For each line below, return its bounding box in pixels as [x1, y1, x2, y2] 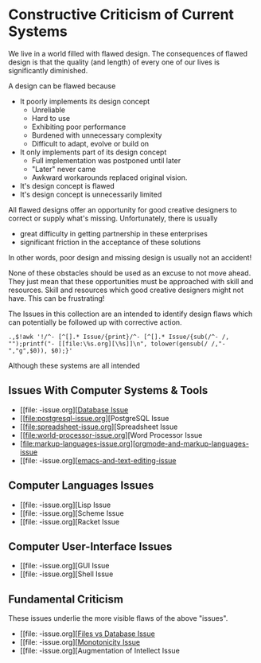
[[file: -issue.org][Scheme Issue [19, 508, 125, 518]
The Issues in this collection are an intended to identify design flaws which [8, 309, 253, 318]
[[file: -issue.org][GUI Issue [19, 561, 110, 571]
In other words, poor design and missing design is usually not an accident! [8, 252, 252, 262]
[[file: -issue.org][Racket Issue [19, 517, 120, 526]
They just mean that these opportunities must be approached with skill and [8, 276, 254, 286]
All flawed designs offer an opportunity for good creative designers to [8, 205, 237, 214]
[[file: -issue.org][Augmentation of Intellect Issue [19, 646, 181, 656]
